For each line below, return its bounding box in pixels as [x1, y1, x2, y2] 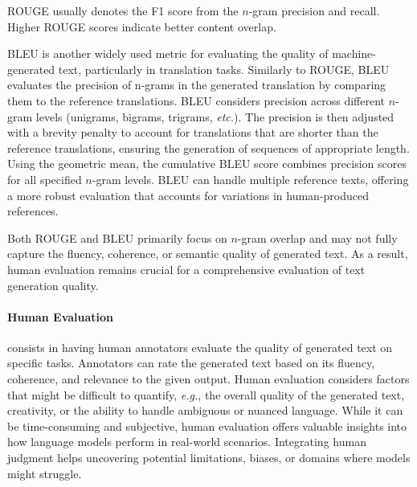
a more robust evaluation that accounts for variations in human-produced [7, 186, 370, 203]
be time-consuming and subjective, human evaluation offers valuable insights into [7, 417, 407, 434]
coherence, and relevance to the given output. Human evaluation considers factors [7, 370, 410, 387]
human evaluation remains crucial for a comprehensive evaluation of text [7, 260, 366, 277]
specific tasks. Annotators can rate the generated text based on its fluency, [7, 354, 375, 371]
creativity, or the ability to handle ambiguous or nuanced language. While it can [7, 402, 403, 419]
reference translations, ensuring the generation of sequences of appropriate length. [7, 139, 410, 156]
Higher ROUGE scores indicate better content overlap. [7, 18, 276, 35]
